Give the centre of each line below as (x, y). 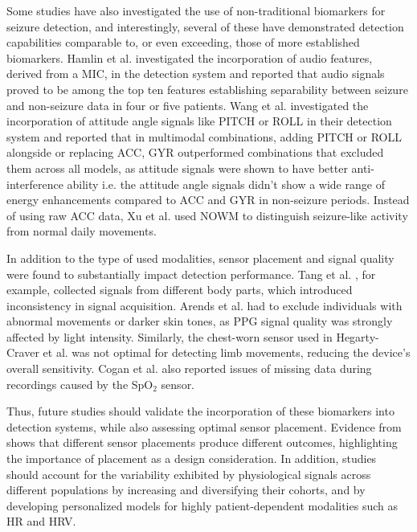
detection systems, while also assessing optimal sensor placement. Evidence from (204, 426)
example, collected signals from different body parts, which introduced (180, 290)
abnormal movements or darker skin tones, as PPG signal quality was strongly (200, 321)
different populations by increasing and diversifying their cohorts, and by (186, 490)
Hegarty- (358, 336)
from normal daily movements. (82, 231)
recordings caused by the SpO (80, 384)
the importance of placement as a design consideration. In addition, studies (192, 458)
